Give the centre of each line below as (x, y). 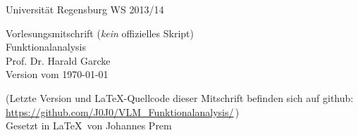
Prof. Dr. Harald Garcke (58, 60)
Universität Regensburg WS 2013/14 (85, 9)
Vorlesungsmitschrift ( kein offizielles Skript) (100, 33)
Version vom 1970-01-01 (57, 74)
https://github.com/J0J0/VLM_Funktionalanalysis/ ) (123, 111)
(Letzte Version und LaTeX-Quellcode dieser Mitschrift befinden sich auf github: (180, 97)
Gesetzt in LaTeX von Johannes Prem (89, 126)
